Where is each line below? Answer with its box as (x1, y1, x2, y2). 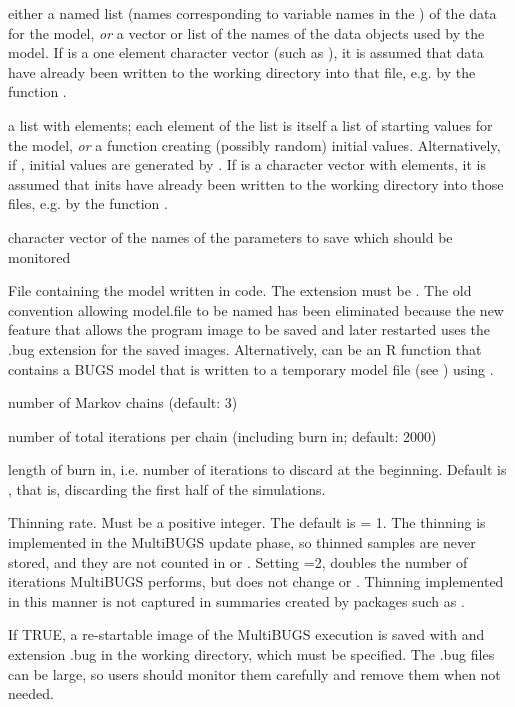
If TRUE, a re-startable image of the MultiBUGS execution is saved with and (8, 624, 485, 645)
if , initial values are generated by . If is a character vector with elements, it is (8, 154, 487, 175)
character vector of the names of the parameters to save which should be (8, 226, 453, 247)
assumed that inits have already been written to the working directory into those (8, 173, 504, 194)
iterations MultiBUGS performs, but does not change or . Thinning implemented (8, 571, 504, 592)
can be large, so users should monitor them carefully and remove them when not (8, 663, 501, 684)
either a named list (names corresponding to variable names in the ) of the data (8, 3, 497, 23)
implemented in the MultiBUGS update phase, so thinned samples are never (8, 532, 476, 553)
